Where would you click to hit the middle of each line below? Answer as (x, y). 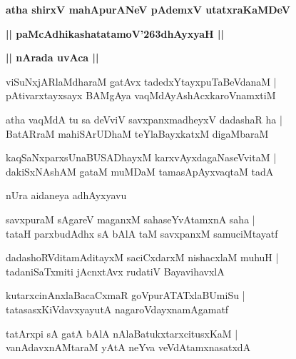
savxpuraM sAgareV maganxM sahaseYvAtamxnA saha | (131, 219)
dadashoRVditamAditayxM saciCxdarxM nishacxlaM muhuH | (142, 257)
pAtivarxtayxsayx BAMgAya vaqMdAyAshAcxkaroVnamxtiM (141, 95)
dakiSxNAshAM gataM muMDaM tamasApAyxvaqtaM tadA (140, 171)
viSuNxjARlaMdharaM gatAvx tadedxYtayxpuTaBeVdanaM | (141, 81)
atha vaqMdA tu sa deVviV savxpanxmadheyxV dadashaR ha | (144, 119)
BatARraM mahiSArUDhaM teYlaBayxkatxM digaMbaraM (137, 133)
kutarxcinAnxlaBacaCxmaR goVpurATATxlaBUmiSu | (126, 295)
